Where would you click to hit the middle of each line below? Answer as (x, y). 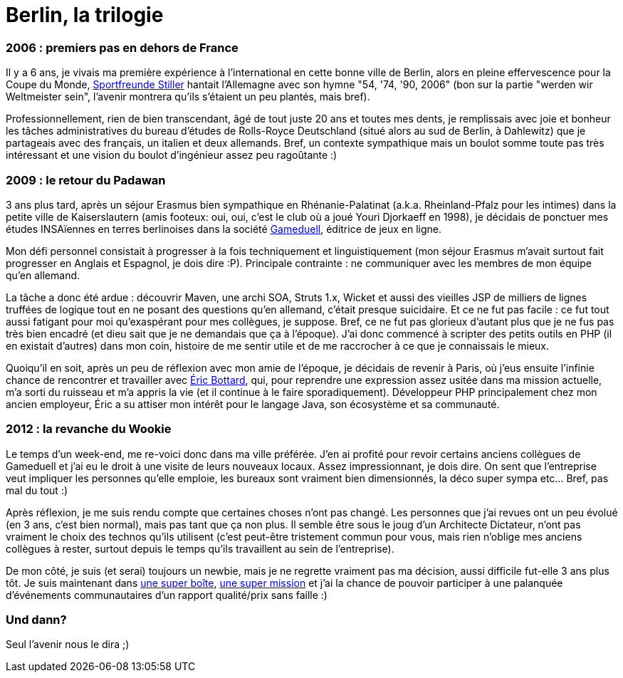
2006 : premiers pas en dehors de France (122, 47)
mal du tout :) (37, 490)
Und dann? (36, 620)
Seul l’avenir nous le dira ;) (68, 645)
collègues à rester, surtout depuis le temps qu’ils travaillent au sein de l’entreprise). (200, 548)
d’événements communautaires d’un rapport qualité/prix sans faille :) (167, 595)
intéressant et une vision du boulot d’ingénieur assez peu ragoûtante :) (172, 155)
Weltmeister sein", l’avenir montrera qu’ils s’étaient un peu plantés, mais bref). (188, 97)
